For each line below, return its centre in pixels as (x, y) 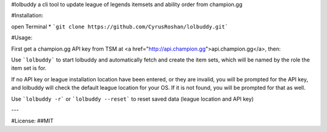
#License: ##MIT (32, 121)
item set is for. (29, 68)
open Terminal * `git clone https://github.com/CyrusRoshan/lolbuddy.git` (120, 27)
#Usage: (22, 38)
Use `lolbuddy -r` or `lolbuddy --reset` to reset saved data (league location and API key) (133, 99)
